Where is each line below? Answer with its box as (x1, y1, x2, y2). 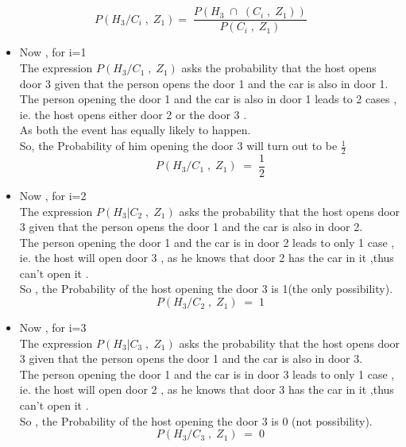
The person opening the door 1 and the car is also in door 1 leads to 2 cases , (19, 91, 397, 107)
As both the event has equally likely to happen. (19, 121, 251, 138)
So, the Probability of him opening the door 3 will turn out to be (19, 137, 338, 154)
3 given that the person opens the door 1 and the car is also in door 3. (19, 350, 363, 367)
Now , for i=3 (19, 319, 87, 336)
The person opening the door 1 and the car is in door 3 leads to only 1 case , (19, 365, 395, 382)
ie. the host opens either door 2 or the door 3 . (19, 106, 247, 122)
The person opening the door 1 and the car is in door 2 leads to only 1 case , (19, 233, 395, 250)
